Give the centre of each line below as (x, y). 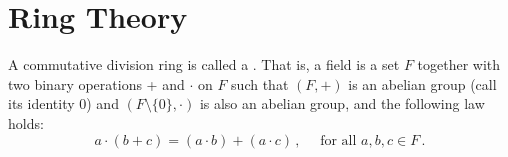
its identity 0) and (63, 103)
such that (260, 83)
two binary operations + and (96, 83)
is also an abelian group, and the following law (342, 103)
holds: (26, 122)
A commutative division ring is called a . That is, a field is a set (204, 64)
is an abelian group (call (422, 83)
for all (338, 140)
